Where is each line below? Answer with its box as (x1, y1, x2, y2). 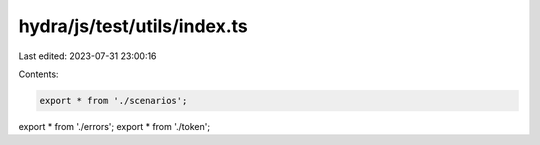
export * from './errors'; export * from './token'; (18, 120, 210, 132)
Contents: (18, 68, 59, 80)
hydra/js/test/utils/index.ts (18, 15, 249, 37)
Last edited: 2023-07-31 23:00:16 (18, 50, 157, 62)
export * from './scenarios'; (39, 95, 188, 106)
